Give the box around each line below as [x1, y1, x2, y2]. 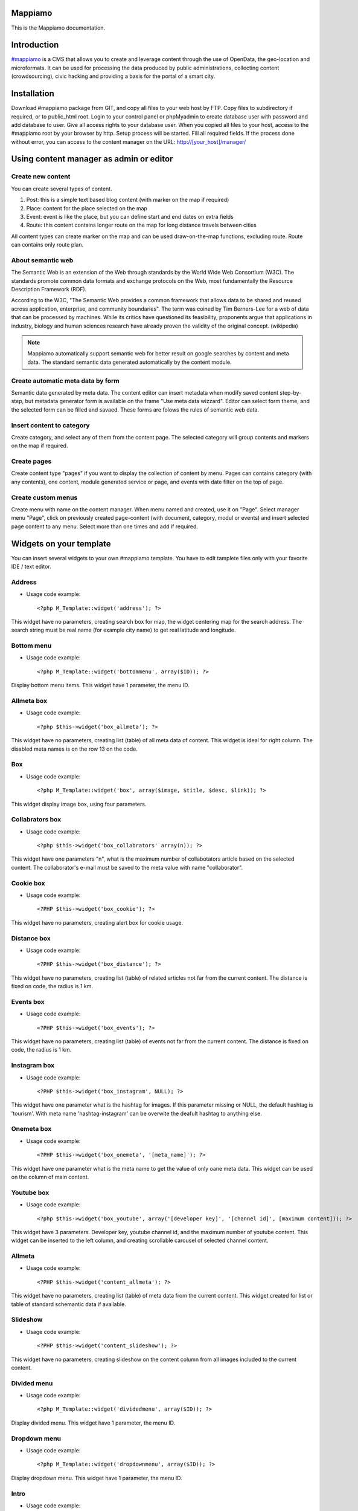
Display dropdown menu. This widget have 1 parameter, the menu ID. [11, 1474, 182, 1481]
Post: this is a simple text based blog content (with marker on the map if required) [26, 196, 229, 204]
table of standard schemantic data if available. [11, 1300, 126, 1308]
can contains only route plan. [11, 241, 84, 248]
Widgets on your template [11, 539, 111, 549]
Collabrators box [11, 815, 62, 824]
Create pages [11, 457, 52, 465]
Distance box [11, 934, 51, 942]
